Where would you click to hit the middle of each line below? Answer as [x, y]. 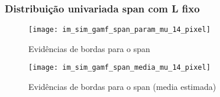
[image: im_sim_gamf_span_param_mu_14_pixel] [119, 30]
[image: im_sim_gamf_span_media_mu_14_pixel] [119, 68]
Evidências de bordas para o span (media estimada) [122, 87]
